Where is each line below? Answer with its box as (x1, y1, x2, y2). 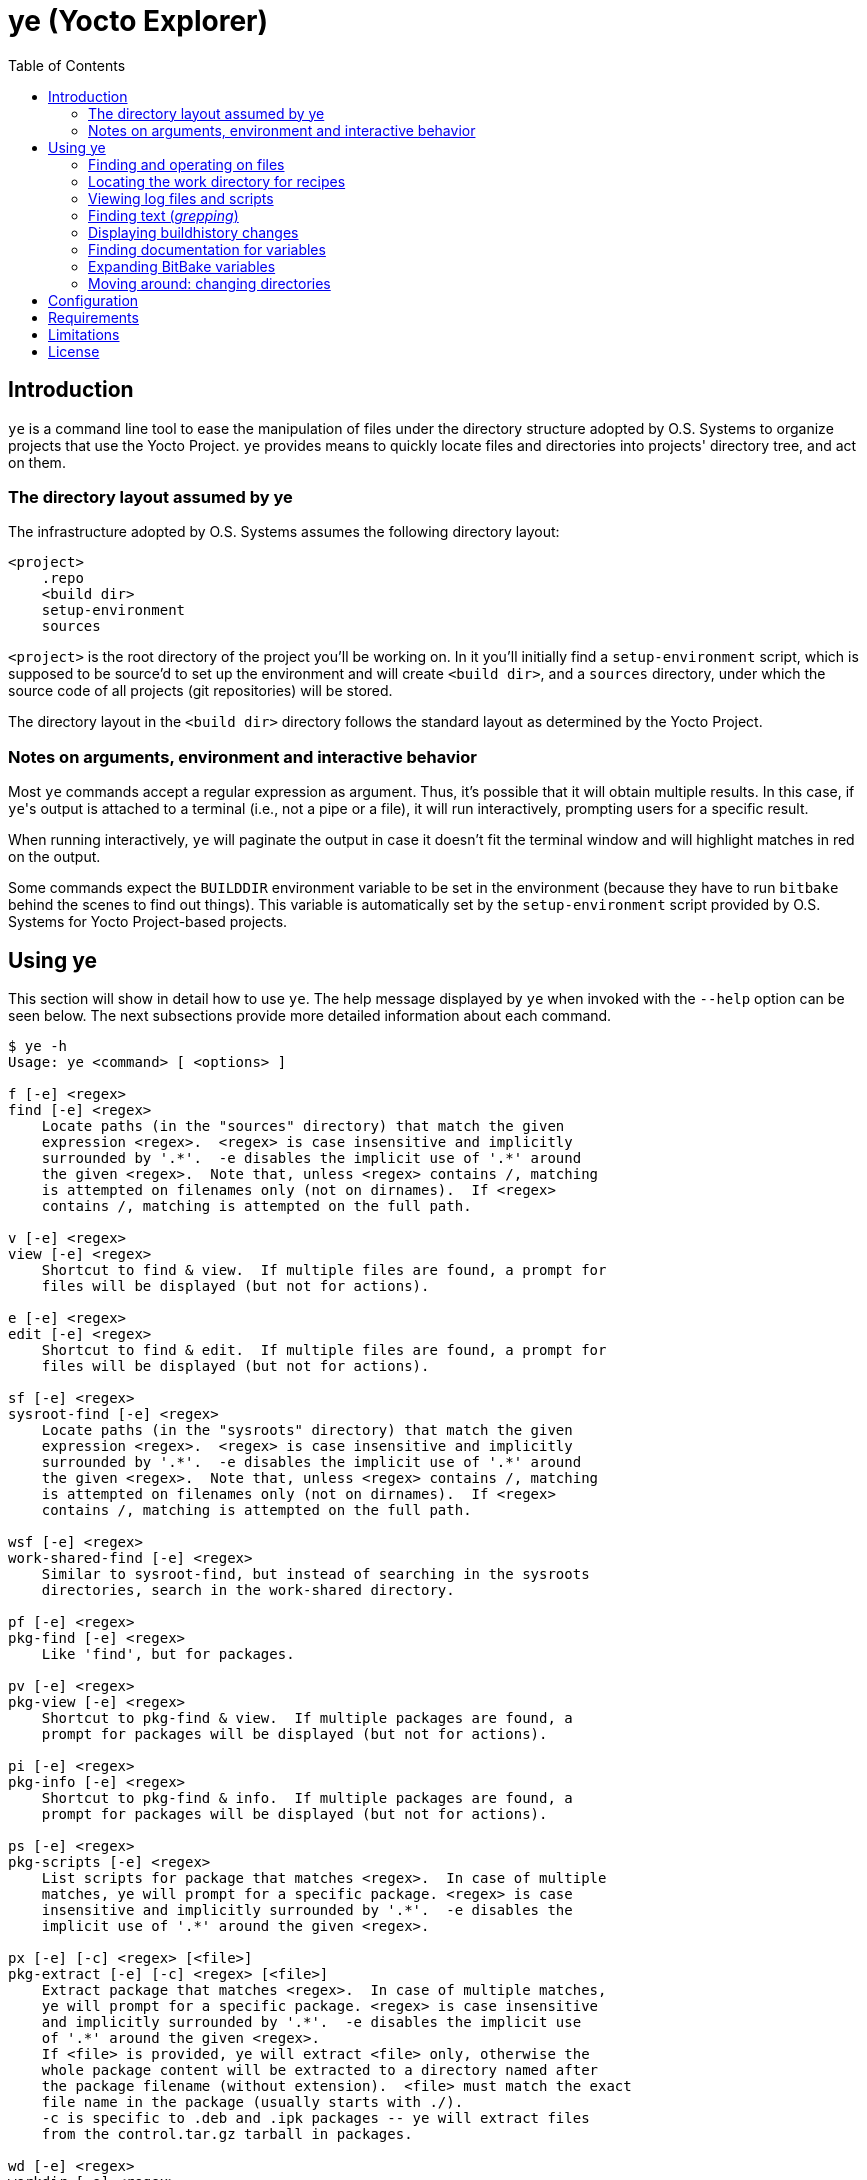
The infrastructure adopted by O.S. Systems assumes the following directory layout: (8, 523, 560, 541)
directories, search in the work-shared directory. (41, 1581, 455, 1598)
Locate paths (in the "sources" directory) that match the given (41, 1117, 565, 1134)
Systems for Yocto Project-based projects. (8, 913, 288, 931)
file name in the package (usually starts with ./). (41, 2093, 464, 2110)
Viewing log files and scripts (88, 189, 274, 207)
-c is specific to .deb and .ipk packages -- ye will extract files (41, 2109, 590, 2126)
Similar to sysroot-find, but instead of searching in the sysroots (41, 1565, 590, 1582)
